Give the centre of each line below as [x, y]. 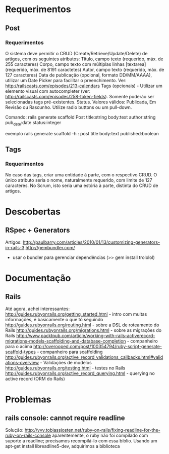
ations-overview [22, 363]
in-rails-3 [15, 248]
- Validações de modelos [66, 363]
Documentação [38, 278]
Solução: [14, 430]
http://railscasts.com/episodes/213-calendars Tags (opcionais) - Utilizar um [84, 86]
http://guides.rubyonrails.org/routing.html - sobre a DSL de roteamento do [82, 325]
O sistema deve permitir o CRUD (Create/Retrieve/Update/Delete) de [76, 53]
